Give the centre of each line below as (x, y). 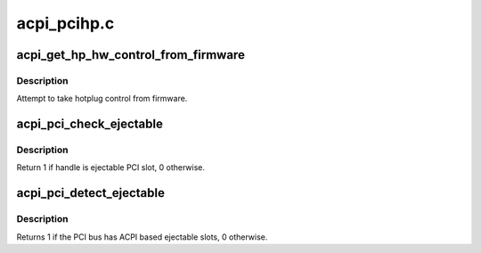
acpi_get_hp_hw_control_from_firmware (130, 55)
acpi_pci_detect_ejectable (90, 193)
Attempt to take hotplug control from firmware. (102, 99)
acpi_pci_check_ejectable (90, 124)
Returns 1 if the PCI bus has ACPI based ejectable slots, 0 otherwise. (142, 237)
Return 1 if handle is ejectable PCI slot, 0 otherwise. (110, 167)
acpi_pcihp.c (65, 23)
